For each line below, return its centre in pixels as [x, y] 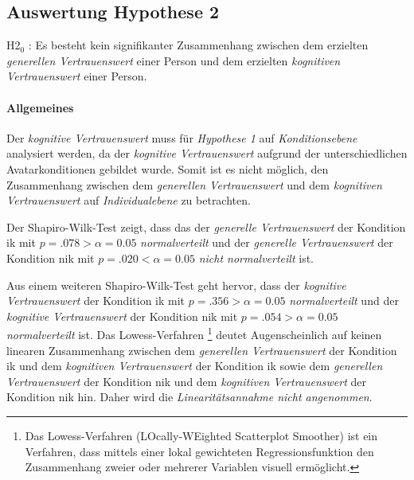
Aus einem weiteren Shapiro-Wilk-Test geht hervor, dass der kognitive [176, 285]
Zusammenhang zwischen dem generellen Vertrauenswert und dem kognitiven [194, 184]
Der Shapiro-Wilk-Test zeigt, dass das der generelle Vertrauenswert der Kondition [206, 226]
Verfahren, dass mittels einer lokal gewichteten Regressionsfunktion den [199, 451]
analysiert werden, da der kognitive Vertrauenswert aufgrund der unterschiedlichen [207, 153]
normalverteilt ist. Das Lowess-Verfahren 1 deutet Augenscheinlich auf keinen [194, 333]
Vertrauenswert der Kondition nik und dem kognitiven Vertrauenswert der [187, 381]
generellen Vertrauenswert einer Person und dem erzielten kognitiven [174, 60]
